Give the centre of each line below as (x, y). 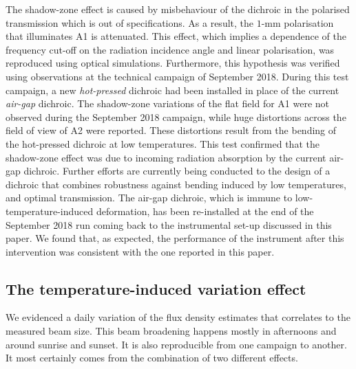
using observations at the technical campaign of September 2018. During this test (177, 76)
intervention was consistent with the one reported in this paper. (140, 251)
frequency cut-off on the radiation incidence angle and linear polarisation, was (170, 49)
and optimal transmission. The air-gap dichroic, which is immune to (149, 198)
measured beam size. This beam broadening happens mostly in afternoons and (171, 331)
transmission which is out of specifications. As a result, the (130, 22)
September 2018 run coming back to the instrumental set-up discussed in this (169, 224)
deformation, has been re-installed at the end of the (205, 211)
